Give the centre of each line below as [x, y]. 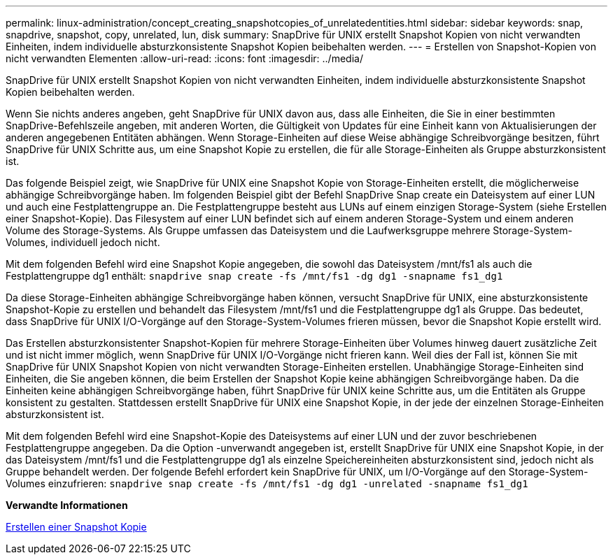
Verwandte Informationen [67, 505]
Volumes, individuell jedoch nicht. [83, 242]
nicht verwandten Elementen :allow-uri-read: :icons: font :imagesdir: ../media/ [184, 58]
